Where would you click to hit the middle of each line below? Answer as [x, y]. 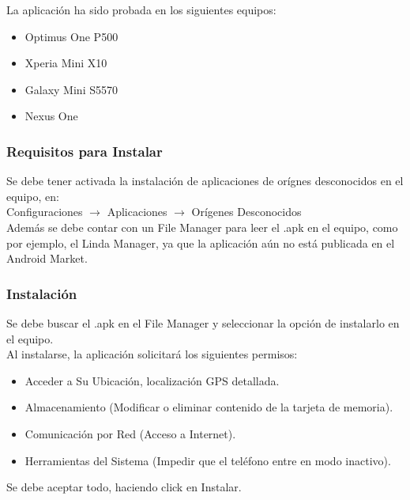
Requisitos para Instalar [85, 151]
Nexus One [51, 116]
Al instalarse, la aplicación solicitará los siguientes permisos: [152, 354]
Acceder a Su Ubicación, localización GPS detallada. [152, 380]
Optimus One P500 [71, 36]
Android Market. [47, 258]
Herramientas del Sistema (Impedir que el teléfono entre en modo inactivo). [208, 460]
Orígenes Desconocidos [246, 212]
